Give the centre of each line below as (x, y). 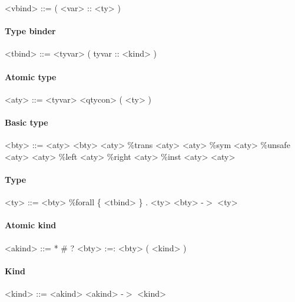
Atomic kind (31, 225)
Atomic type (31, 76)
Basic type (26, 122)
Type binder (30, 31)
